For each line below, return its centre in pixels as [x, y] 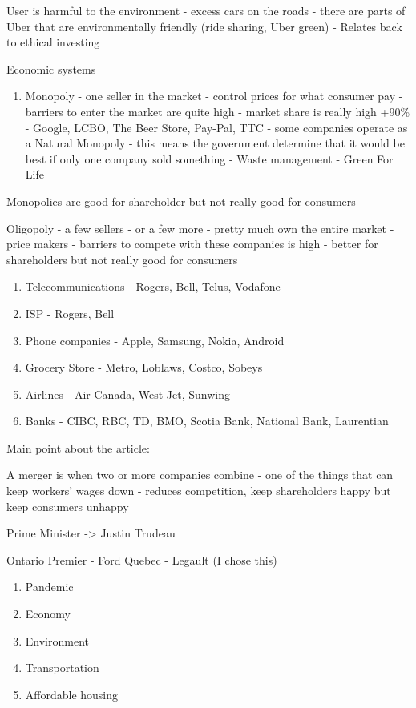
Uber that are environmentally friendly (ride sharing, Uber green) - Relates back [204, 26]
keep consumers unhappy [68, 506]
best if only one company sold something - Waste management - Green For [209, 158]
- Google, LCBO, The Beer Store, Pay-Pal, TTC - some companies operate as [216, 127]
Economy [48, 614]
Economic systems [51, 68]
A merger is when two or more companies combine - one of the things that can [200, 475]
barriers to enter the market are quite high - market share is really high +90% [218, 111]
